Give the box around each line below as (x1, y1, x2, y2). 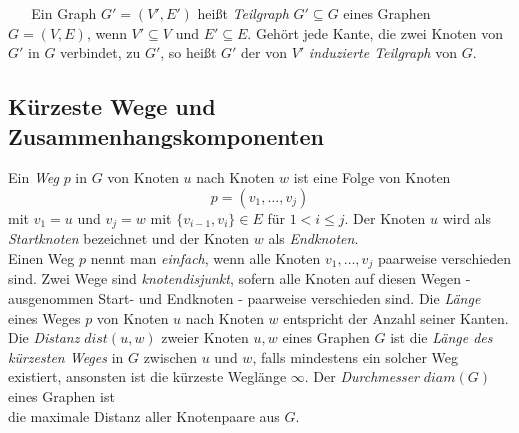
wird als (442, 207, 491, 228)
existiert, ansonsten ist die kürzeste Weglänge (8, 366, 287, 387)
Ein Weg (8, 167, 59, 188)
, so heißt (160, 42, 217, 63)
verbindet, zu (60, 42, 141, 63)
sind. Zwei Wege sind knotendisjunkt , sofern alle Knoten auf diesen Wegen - (8, 268, 471, 289)
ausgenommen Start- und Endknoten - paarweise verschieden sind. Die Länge (8, 288, 481, 309)
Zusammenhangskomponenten (8, 120, 324, 151)
